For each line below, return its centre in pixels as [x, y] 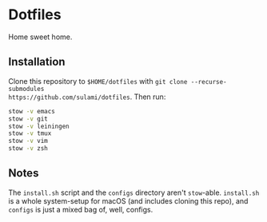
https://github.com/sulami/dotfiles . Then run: [87, 97]
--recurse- [209, 81]
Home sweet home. [40, 37]
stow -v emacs [32, 111]
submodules [26, 89]
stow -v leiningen [39, 126]
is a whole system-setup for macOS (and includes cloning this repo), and [128, 200]
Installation [37, 62]
